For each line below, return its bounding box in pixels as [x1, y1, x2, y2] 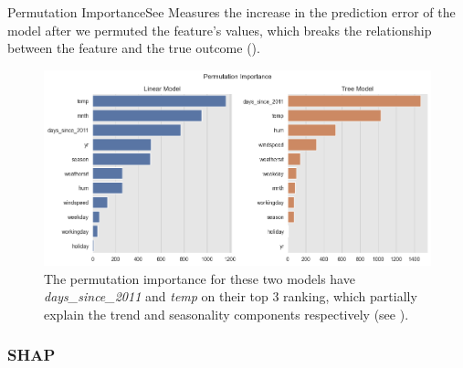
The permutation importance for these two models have [44, 268, 355, 288]
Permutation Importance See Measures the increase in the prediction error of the [7, 3, 456, 21]
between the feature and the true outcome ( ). [7, 38, 260, 58]
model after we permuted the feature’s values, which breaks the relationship [7, 20, 432, 39]
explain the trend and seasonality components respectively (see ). [44, 304, 409, 323]
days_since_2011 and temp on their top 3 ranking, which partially [44, 287, 417, 306]
